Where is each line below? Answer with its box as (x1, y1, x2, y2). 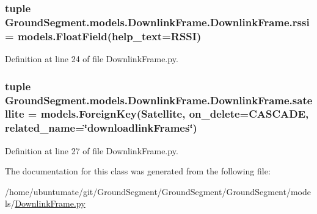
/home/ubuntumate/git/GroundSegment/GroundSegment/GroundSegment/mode (5, 185, 311, 198)
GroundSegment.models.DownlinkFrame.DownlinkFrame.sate (5, 92, 313, 107)
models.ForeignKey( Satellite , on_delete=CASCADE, (40, 106, 309, 121)
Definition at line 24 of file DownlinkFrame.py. (5, 52, 178, 65)
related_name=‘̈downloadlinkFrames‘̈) (5, 120, 197, 135)
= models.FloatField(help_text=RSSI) (5, 28, 202, 43)
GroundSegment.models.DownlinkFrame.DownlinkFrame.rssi (5, 14, 310, 29)
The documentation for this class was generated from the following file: (5, 165, 271, 177)
